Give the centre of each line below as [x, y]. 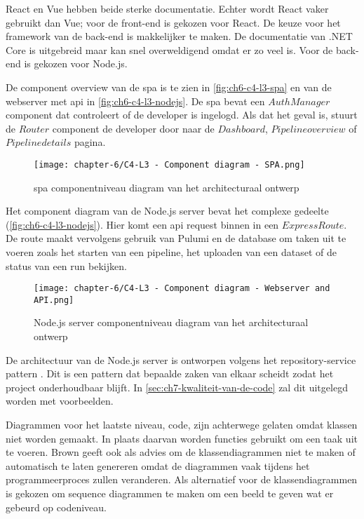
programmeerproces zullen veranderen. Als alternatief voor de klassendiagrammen [182, 479]
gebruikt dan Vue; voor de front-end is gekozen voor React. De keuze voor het [173, 22]
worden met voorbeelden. [60, 401]
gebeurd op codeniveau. [56, 507]
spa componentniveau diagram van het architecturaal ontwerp [167, 187]
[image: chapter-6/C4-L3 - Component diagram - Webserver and [182, 289]
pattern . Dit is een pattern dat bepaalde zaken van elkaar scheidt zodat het [170, 373]
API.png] [54, 300]
